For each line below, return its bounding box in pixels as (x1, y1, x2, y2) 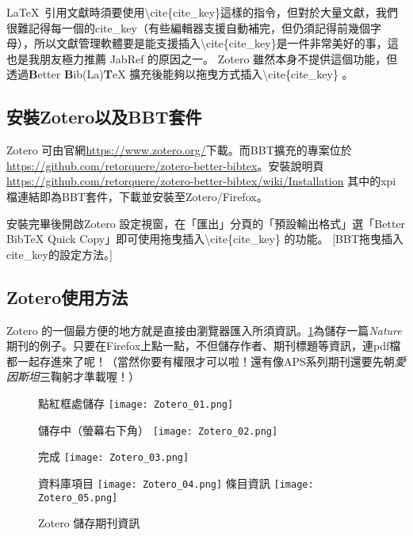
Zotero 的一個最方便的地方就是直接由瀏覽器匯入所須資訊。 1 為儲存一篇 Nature (6, 321, 402, 338)
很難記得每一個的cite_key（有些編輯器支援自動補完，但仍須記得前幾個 (6, 19, 370, 36)
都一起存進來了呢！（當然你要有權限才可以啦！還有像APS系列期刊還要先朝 (6, 352, 395, 369)
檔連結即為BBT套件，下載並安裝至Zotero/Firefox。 (6, 188, 268, 204)
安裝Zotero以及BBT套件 (6, 105, 202, 129)
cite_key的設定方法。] (6, 245, 113, 262)
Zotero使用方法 (6, 284, 128, 309)
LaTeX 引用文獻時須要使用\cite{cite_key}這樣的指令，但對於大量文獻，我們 (6, 4, 399, 20)
